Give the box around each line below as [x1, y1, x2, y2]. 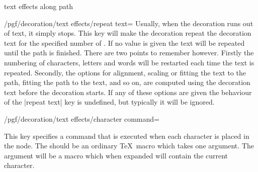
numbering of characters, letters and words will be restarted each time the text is [4, 57, 254, 67]
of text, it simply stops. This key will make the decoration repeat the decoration [4, 28, 251, 38]
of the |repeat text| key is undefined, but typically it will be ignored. [4, 97, 215, 107]
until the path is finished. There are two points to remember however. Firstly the [4, 47, 254, 58]
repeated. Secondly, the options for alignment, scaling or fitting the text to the [4, 67, 246, 77]
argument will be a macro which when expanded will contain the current [4, 150, 228, 160]
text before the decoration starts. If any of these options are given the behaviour [4, 87, 252, 97]
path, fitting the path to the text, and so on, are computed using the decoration [4, 77, 250, 88]
